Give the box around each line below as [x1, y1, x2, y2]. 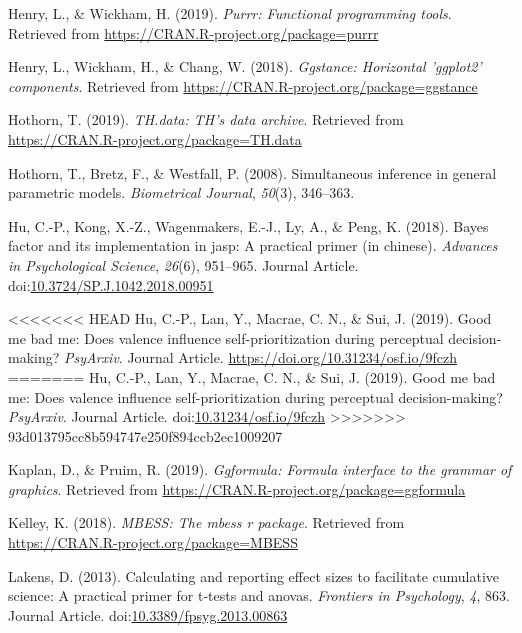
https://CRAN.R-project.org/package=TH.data [8, 128, 302, 149]
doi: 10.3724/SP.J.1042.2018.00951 [8, 274, 214, 295]
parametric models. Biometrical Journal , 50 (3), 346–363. [8, 182, 355, 203]
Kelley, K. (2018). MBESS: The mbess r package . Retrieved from [8, 512, 405, 533]
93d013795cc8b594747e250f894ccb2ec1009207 [8, 425, 283, 446]
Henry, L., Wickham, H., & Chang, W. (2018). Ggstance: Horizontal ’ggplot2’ [8, 56, 482, 77]
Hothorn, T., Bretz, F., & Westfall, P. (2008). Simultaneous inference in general [8, 162, 497, 183]
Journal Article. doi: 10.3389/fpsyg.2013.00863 [8, 604, 288, 625]
